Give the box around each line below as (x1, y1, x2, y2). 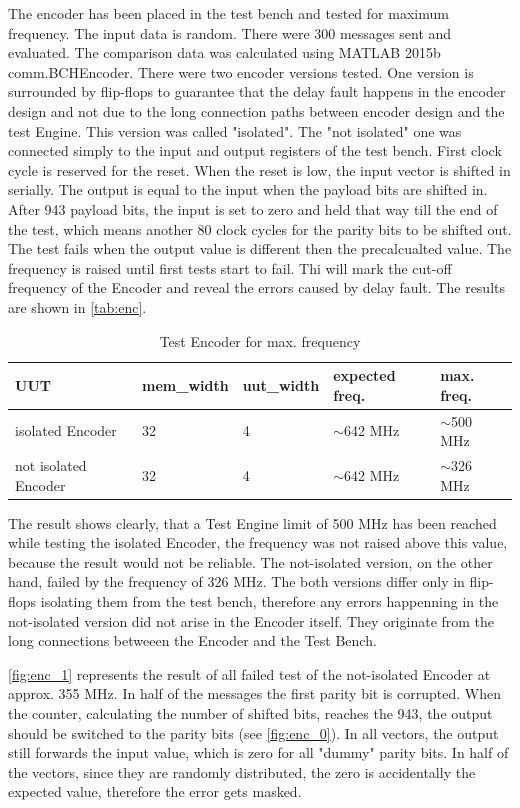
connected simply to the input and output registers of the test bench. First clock (8, 140, 502, 161)
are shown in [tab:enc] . (8, 296, 147, 317)
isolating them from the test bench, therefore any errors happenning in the (40, 591, 499, 612)
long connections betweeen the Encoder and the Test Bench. (8, 630, 377, 651)
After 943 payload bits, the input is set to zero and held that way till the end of (8, 198, 498, 219)
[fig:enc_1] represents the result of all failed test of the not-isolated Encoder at (8, 663, 491, 684)
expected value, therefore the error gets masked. (8, 781, 302, 802)
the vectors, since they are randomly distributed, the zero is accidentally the (8, 761, 476, 782)
